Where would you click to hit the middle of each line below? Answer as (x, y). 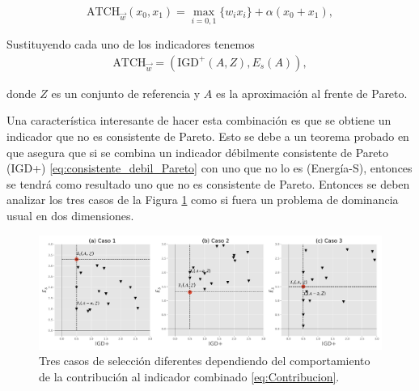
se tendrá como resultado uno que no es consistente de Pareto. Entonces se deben (208, 183)
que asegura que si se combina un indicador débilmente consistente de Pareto (197, 152)
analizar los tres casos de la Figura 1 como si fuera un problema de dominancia (203, 200)
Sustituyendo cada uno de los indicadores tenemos (131, 44)
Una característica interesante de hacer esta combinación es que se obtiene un (199, 120)
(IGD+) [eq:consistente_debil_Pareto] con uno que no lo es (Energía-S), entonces (209, 168)
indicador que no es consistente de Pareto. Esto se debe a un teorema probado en (208, 136)
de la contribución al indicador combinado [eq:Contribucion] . (189, 376)
